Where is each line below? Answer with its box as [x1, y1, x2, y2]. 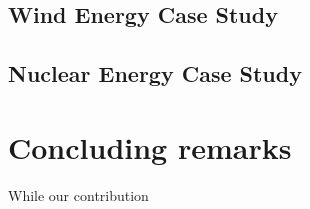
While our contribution [8, 184, 149, 205]
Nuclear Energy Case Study [8, 58, 302, 89]
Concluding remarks [8, 126, 292, 167]
